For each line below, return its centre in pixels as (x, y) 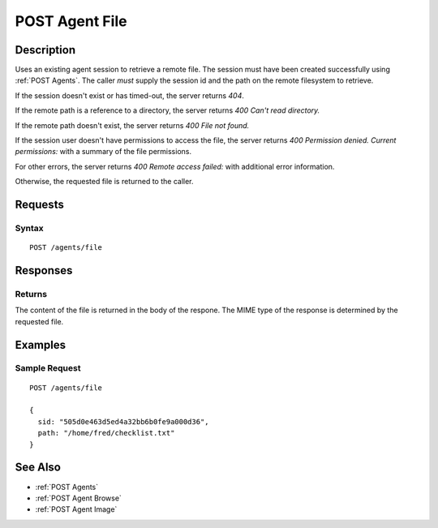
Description (45, 50)
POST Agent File (71, 21)
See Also (38, 468)
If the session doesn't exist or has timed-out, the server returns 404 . (130, 95)
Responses (44, 270)
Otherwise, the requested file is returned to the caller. (104, 182)
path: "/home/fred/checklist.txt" (106, 433)
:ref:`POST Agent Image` (76, 509)
